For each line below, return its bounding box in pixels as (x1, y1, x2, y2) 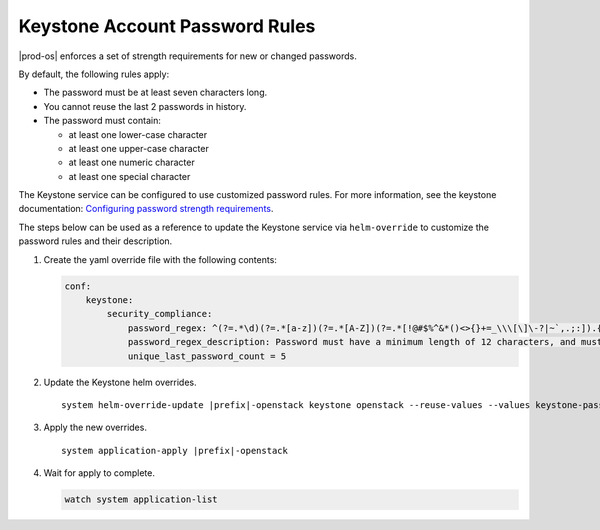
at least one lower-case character (68, 128, 208, 140)
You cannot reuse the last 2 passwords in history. (43, 100, 247, 112)
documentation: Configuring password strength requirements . (18, 203, 274, 215)
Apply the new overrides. (43, 421, 147, 434)
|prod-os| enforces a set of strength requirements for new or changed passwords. (18, 50, 357, 62)
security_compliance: (106, 308, 213, 320)
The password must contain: (43, 115, 162, 127)
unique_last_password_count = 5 (127, 350, 287, 362)
